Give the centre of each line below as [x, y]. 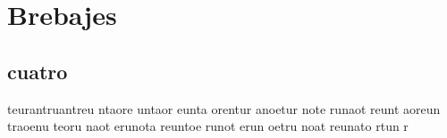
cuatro [38, 71]
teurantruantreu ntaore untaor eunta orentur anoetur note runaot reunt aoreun [224, 108]
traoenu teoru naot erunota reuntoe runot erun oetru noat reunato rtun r [208, 126]
